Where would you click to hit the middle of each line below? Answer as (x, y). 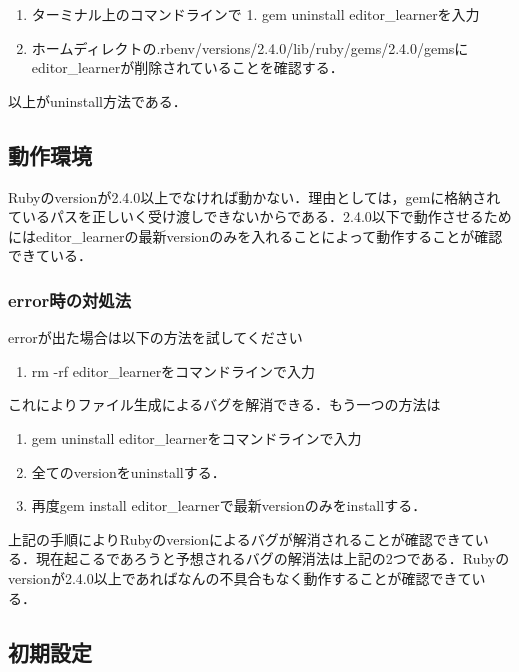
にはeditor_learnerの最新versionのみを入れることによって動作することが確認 (255, 235)
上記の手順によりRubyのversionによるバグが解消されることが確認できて (241, 538)
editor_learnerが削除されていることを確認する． (187, 67)
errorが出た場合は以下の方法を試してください (155, 337)
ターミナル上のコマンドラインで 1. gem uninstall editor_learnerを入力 (255, 14)
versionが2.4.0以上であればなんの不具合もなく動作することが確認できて (240, 577)
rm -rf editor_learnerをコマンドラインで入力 (173, 370)
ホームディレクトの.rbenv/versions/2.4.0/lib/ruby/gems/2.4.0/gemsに (250, 47)
